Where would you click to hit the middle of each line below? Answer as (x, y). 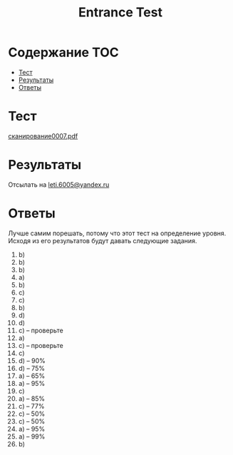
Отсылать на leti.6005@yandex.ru (59, 184)
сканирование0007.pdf (43, 136)
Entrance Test (120, 12)
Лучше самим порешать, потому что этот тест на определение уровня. (117, 233)
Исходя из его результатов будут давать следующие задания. (103, 240)
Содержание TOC (64, 52)
